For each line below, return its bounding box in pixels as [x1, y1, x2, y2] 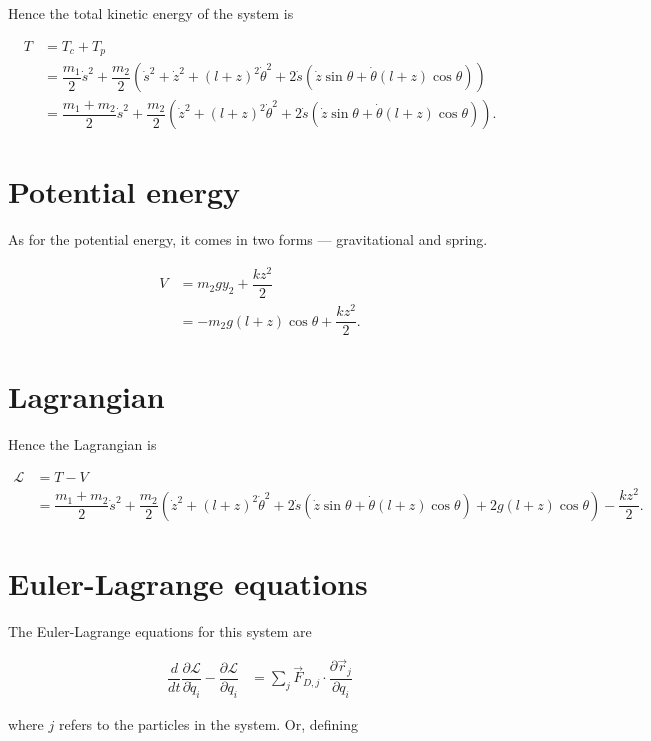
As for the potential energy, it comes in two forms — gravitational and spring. [8, 229, 488, 250]
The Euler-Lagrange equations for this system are [8, 620, 312, 641]
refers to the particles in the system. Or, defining [58, 713, 359, 734]
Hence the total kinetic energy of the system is [8, 3, 294, 23]
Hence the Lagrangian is [8, 434, 157, 455]
